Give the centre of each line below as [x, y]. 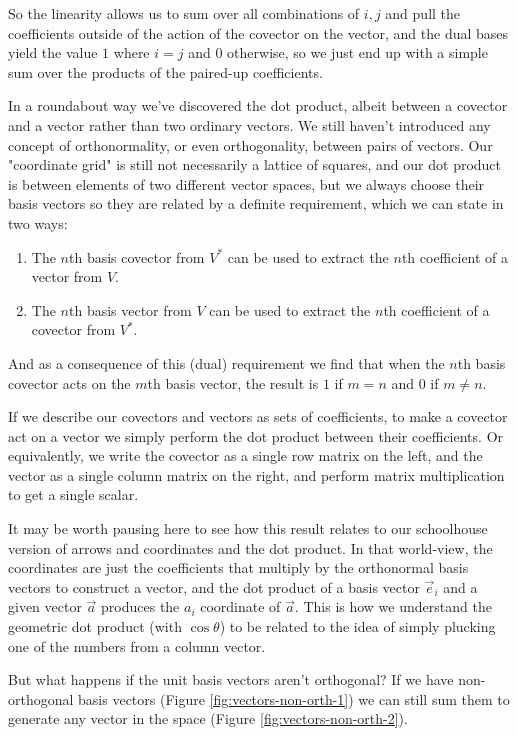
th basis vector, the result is [233, 382]
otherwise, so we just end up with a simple [357, 52]
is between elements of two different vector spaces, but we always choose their [246, 183]
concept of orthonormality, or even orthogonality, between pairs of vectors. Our [250, 144]
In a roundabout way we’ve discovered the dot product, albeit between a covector [258, 105]
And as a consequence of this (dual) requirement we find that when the [226, 362]
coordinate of [240, 606]
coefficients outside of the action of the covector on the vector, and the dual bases [258, 32]
